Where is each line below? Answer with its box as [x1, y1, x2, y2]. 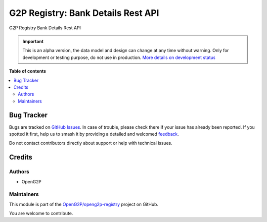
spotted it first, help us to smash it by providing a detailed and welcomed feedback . [9, 131, 179, 137]
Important [22, 38, 44, 44]
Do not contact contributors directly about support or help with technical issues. [9, 140, 173, 146]
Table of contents [9, 68, 46, 74]
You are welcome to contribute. [9, 211, 73, 217]
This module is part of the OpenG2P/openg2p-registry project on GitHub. [9, 201, 158, 207]
